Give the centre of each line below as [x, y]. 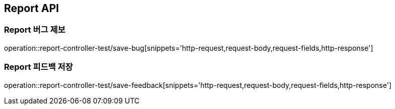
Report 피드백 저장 [39, 67]
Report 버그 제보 [35, 30]
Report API [31, 8]
